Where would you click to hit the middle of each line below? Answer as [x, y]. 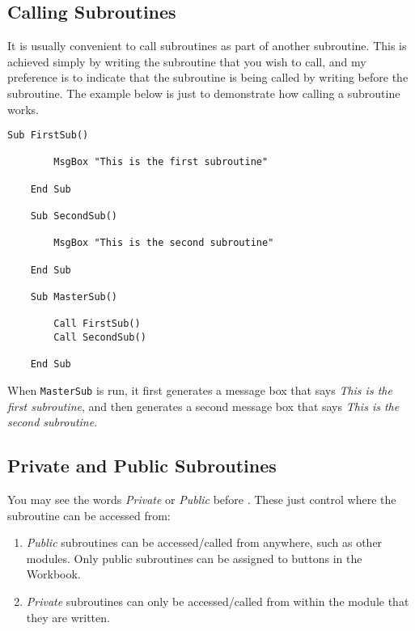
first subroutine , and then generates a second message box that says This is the [203, 406]
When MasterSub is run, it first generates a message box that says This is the [200, 390]
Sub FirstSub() [48, 136]
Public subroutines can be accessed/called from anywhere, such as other [204, 542]
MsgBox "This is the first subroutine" [161, 162]
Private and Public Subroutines [142, 466]
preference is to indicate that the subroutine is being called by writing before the [208, 77]
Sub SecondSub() [74, 216]
